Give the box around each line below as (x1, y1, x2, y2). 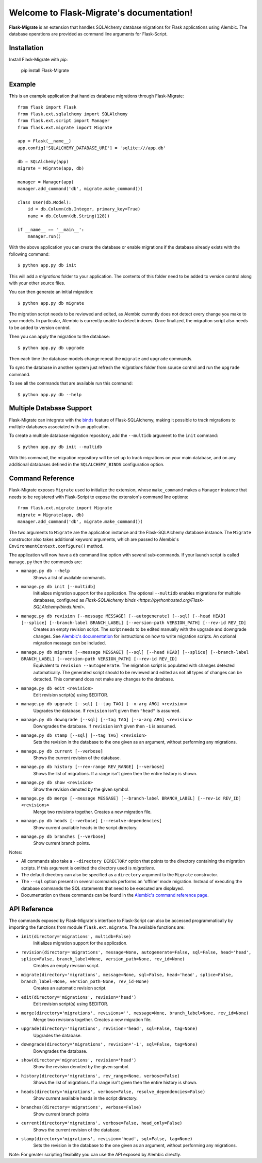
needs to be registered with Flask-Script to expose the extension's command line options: (9, 494, 189, 500)
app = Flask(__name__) (17, 139, 72, 144)
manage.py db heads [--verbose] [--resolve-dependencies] (21, 818, 162, 824)
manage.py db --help (21, 568, 70, 573)
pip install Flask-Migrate (21, 68, 69, 73)
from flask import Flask (17, 104, 77, 110)
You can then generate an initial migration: (9, 289, 94, 295)
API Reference (9, 904, 53, 913)
